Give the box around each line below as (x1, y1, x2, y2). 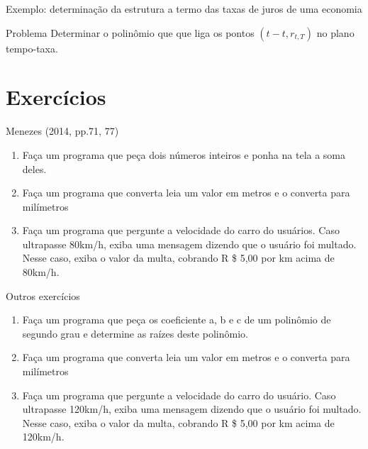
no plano (316, 25, 355, 40)
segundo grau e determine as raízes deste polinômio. (22, 326, 248, 340)
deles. (22, 161, 47, 176)
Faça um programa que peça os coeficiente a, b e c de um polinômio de (22, 312, 331, 327)
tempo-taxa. (6, 40, 58, 55)
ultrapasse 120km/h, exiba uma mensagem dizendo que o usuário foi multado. (22, 401, 362, 416)
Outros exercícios (6, 288, 80, 303)
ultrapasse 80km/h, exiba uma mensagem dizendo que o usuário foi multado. (22, 236, 357, 251)
